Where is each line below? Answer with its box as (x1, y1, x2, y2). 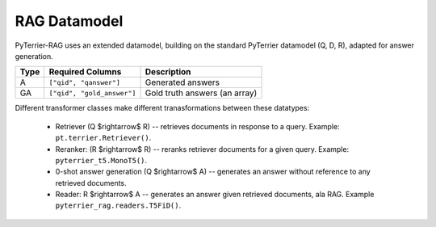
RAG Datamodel (15, 12, 124, 30)
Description (145, 66, 191, 78)
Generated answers (145, 77, 220, 88)
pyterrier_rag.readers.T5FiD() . (55, 200, 182, 210)
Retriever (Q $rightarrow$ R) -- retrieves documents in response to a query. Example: (55, 121, 340, 131)
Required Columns (48, 66, 122, 78)
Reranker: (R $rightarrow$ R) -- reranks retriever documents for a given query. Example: (55, 144, 350, 153)
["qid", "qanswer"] (48, 78, 121, 86)
